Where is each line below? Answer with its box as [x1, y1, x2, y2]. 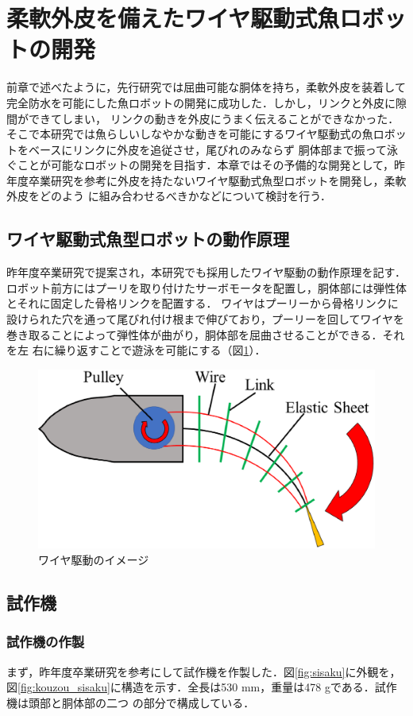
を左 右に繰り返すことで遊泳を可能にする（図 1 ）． [6, 342, 266, 358]
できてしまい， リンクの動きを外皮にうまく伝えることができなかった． [28, 110, 399, 126]
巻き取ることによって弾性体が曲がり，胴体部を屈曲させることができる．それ [6, 326, 405, 343]
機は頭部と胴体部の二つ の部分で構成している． [6, 694, 255, 710]
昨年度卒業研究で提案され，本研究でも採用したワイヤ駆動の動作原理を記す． [6, 264, 407, 281]
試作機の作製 [6, 632, 85, 652]
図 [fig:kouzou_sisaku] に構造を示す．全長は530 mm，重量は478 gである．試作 [6, 679, 397, 695]
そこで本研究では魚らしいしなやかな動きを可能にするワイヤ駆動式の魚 [6, 126, 373, 142]
